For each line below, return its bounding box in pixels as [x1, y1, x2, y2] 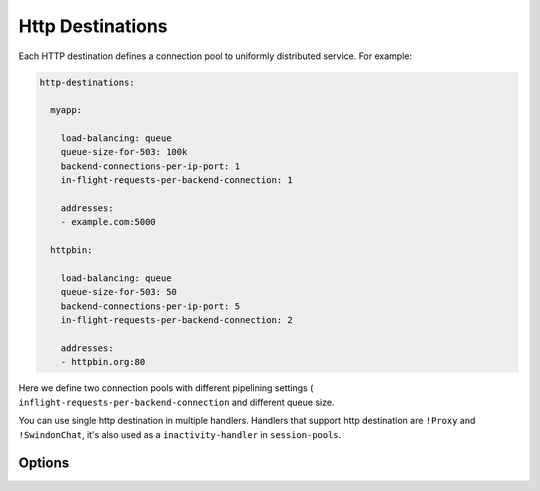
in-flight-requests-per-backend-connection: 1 [60, 175, 294, 186]
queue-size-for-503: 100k [60, 146, 188, 158]
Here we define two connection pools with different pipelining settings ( [18, 382, 314, 394]
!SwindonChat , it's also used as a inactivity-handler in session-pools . [18, 428, 342, 440]
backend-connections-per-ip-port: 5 [60, 300, 240, 312]
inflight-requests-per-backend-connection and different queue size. [18, 396, 335, 408]
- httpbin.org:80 [60, 356, 146, 368]
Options [18, 455, 70, 472]
